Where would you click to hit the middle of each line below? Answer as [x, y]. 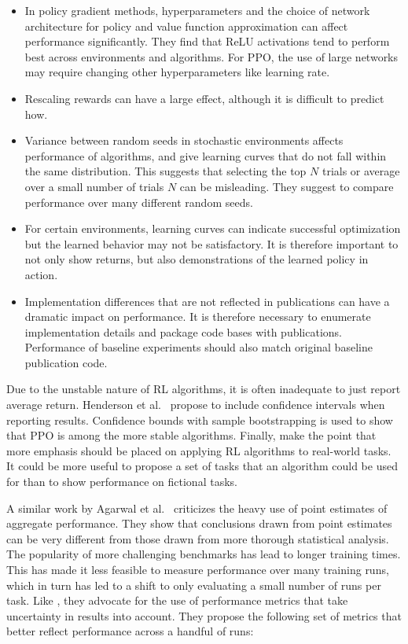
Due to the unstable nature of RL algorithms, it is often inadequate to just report [204, 389]
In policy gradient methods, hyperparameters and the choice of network [197, 10]
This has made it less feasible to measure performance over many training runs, [198, 569]
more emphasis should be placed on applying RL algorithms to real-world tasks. [199, 450]
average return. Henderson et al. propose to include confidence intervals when [196, 405]
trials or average [361, 171]
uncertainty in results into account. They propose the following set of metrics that [204, 615]
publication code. [66, 362]
